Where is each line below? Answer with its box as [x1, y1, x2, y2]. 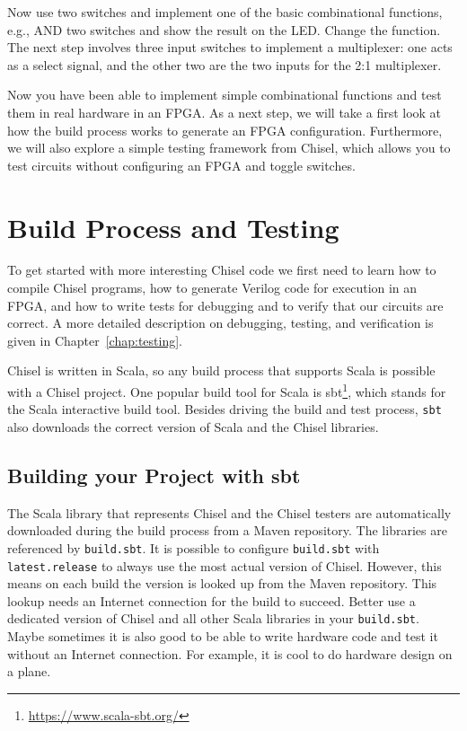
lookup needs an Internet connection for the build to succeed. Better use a [7, 591, 416, 610]
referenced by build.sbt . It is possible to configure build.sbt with [7, 538, 380, 557]
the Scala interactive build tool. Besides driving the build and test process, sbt [7, 400, 442, 418]
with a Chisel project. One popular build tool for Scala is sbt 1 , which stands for [7, 380, 446, 401]
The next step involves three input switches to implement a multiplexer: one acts [7, 38, 453, 57]
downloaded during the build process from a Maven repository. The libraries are [7, 521, 447, 540]
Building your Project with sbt [7, 461, 301, 489]
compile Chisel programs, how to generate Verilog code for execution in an [7, 278, 418, 297]
